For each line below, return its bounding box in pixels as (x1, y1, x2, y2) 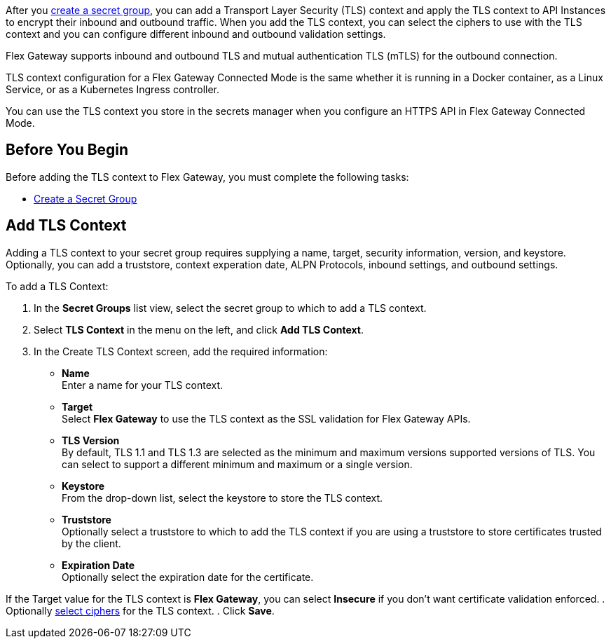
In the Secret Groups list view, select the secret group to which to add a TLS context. (34, 301, 427, 314)
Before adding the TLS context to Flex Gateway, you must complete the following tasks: (6, 170, 409, 183)
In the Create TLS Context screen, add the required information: (34, 345, 328, 357)
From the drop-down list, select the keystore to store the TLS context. (62, 491, 383, 504)
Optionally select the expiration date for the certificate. (62, 570, 314, 583)
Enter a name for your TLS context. (62, 378, 224, 391)
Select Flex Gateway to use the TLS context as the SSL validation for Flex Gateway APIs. (62, 412, 471, 425)
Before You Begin (6, 141, 129, 159)
